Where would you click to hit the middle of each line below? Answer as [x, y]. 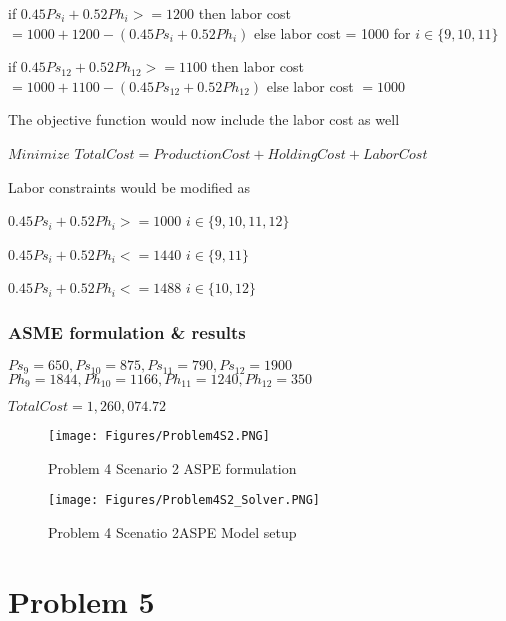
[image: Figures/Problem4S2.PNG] [159, 436]
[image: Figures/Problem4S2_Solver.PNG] [184, 500]
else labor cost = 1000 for [332, 32]
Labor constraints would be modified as [129, 186]
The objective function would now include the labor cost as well [204, 119]
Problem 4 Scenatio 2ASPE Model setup [172, 531]
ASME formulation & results [127, 331]
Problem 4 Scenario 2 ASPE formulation [172, 467]
